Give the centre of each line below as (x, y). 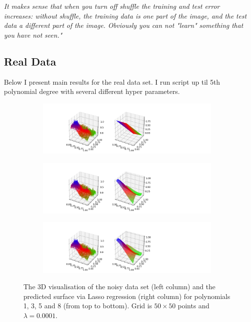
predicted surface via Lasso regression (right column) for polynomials (127, 296)
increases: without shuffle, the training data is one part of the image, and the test (125, 15)
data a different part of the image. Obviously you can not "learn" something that (124, 25)
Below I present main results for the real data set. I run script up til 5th (112, 81)
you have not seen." (33, 34)
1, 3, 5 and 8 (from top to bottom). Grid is (88, 306)
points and (194, 306)
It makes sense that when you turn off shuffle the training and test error (112, 6)
